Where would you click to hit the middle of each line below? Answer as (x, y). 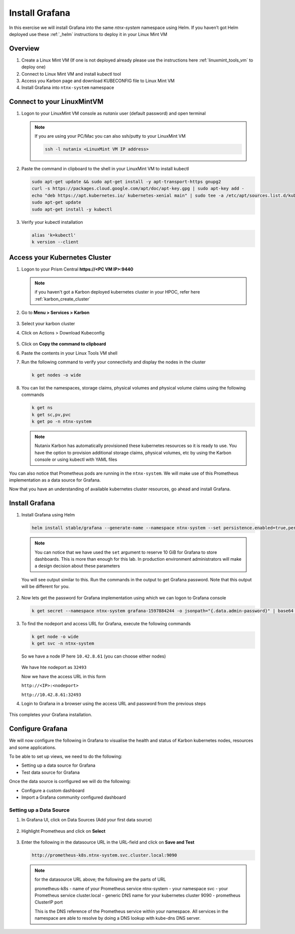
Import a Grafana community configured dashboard (74, 797)
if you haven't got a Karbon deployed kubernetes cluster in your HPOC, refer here (117, 292)
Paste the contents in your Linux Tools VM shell (69, 353)
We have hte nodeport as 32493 (54, 667)
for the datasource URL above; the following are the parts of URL (100, 879)
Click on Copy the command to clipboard (64, 344)
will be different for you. (45, 587)
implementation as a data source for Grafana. (55, 480)
